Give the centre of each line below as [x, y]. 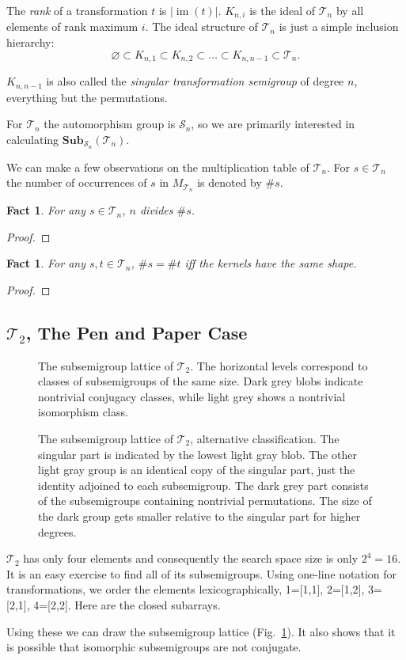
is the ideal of [283, 10]
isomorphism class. [83, 412]
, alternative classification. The [265, 438]
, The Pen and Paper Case [137, 332]
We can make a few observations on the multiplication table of [158, 167]
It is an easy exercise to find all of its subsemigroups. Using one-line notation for [202, 573]
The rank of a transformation [77, 10]
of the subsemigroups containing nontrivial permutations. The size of [205, 501]
